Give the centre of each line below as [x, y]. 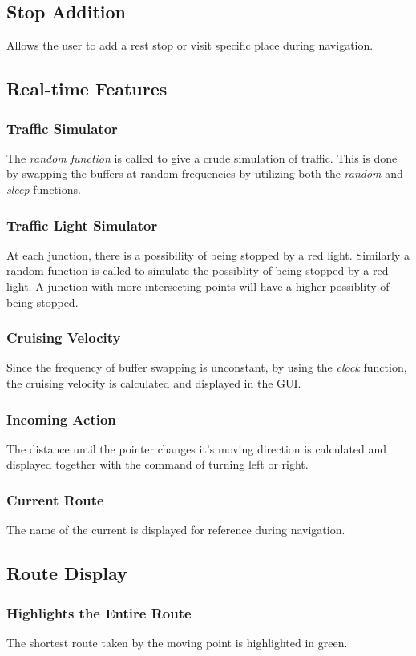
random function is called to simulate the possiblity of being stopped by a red [198, 270]
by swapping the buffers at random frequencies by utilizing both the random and [205, 173]
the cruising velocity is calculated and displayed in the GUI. [154, 382]
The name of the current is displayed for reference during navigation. [176, 530]
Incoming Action [61, 419]
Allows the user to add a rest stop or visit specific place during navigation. [190, 45]
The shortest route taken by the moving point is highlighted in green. [177, 642]
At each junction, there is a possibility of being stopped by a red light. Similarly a [208, 254]
